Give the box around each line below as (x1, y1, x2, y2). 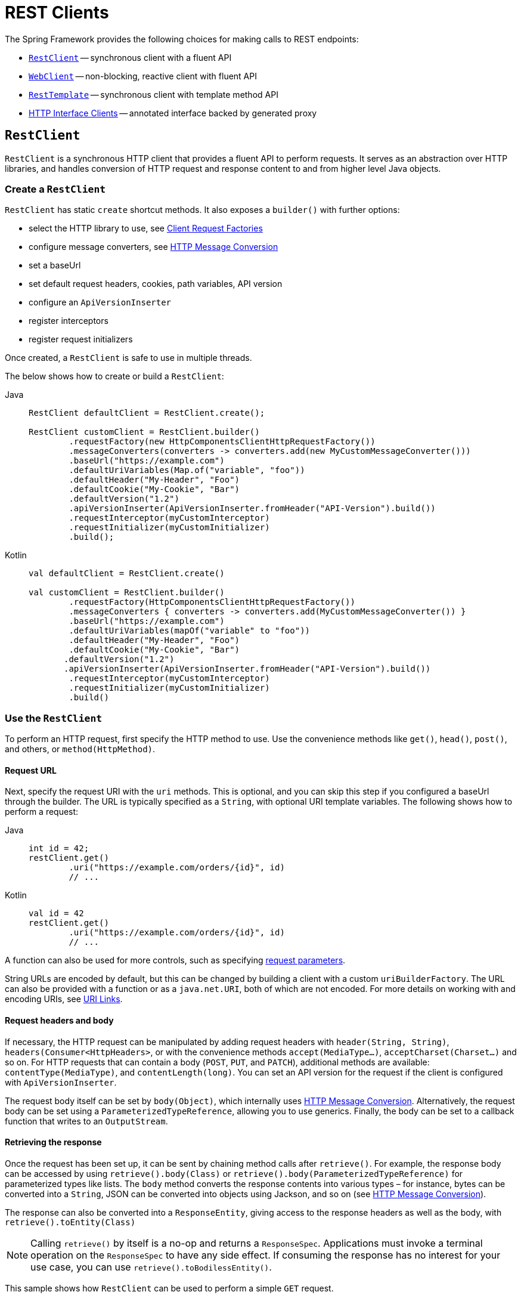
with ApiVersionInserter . (5, 1077, 117, 1087)
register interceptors (29, 316, 108, 326)
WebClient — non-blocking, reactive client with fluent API (29, 70, 257, 81)
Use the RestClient (5, 712, 103, 724)
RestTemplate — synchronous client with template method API (29, 89, 278, 100)
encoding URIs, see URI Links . (5, 994, 123, 1005)
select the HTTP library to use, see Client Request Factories (29, 223, 263, 234)
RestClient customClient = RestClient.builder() (29, 427, 260, 437)
